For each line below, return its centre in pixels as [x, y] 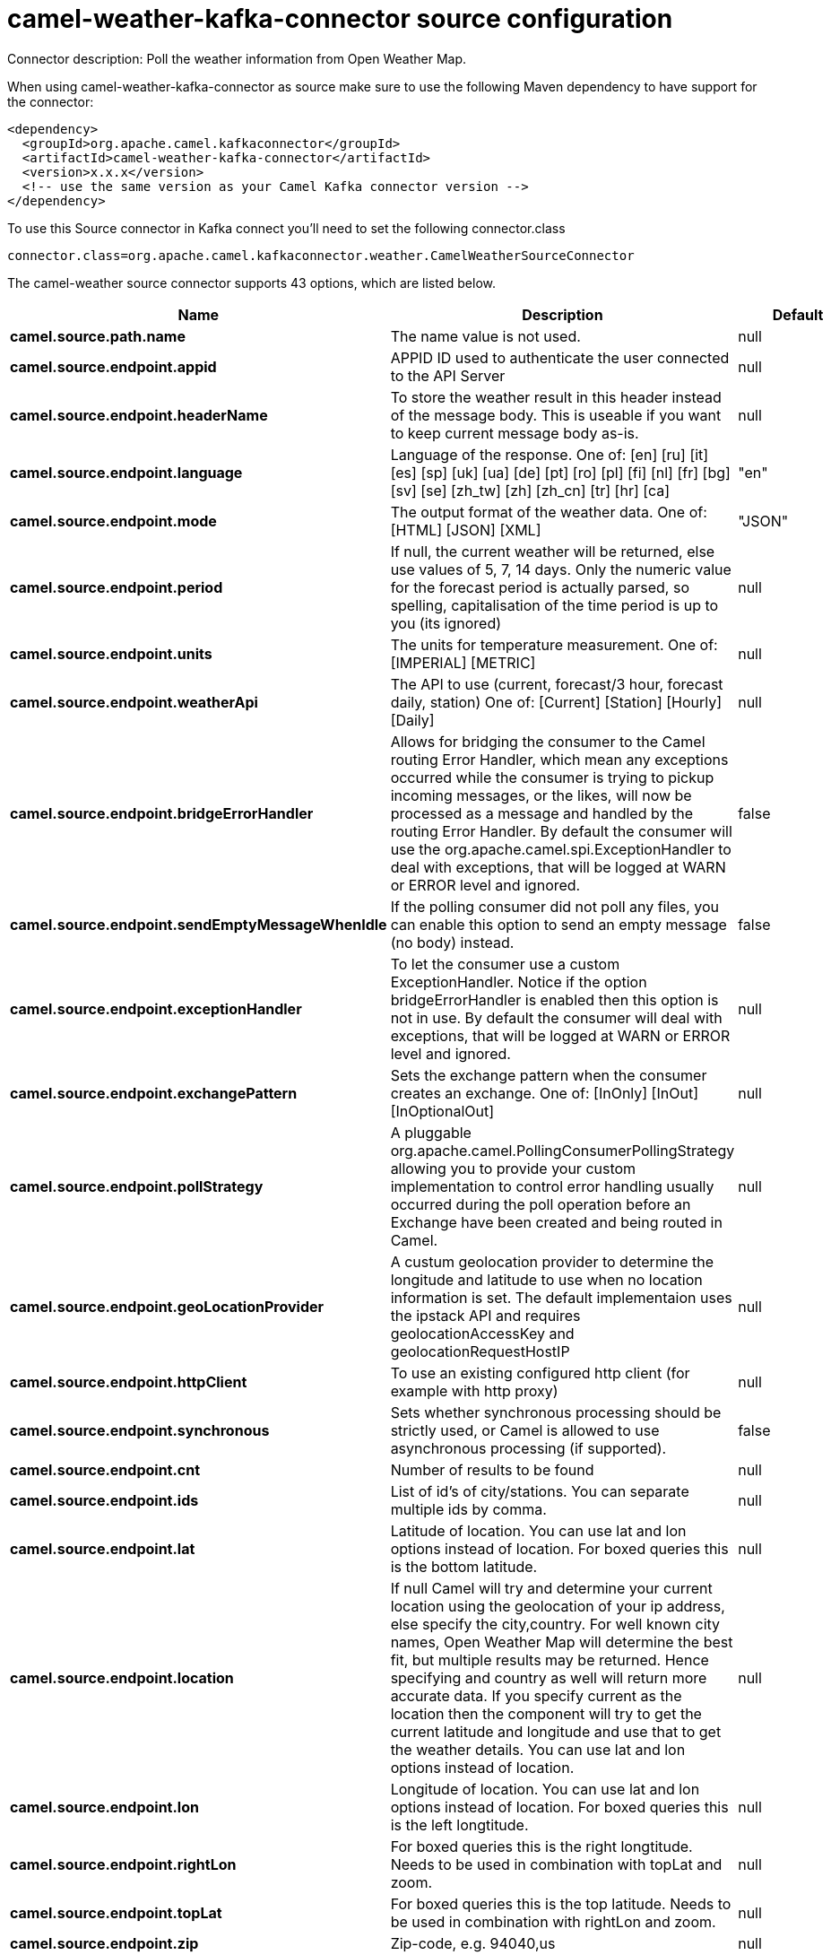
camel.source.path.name [98, 336]
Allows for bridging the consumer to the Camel [548, 741]
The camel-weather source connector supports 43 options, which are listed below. [252, 282]
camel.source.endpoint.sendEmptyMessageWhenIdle [199, 924]
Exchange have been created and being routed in [556, 1222]
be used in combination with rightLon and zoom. [553, 1921]
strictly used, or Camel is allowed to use [525, 1430]
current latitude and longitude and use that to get [556, 1731]
